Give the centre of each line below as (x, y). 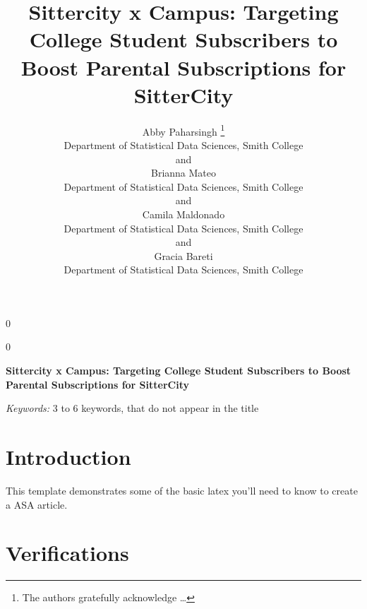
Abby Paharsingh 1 (183, 130)
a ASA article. (37, 504)
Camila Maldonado (183, 214)
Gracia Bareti (183, 255)
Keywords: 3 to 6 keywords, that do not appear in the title (132, 408)
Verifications (67, 553)
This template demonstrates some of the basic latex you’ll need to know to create (182, 490)
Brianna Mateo (183, 173)
